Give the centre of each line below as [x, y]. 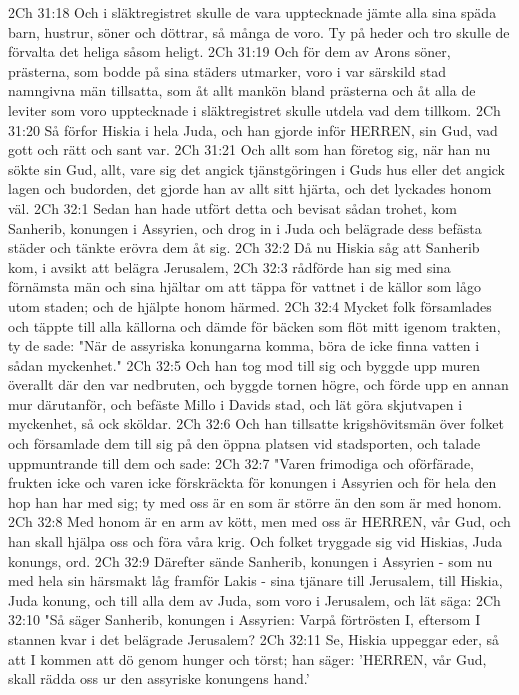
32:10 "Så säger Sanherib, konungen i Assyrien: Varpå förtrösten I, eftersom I [244, 619]
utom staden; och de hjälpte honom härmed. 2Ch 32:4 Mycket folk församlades [250, 305]
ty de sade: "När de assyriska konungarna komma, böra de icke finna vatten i [244, 345]
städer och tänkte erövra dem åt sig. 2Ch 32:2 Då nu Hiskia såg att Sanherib [244, 247]
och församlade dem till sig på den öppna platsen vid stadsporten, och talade [244, 443]
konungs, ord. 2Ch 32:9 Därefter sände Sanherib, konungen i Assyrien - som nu [250, 560]
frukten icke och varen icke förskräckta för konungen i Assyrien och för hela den [252, 482]
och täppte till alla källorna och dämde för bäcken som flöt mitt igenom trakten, [254, 325]
